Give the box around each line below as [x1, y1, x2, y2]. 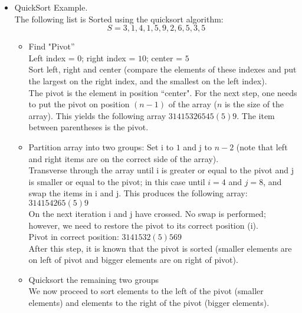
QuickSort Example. [14, 1, 88, 13]
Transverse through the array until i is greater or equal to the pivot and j [28, 164, 294, 176]
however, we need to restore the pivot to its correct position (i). [28, 219, 258, 231]
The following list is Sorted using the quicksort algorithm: [14, 12, 224, 25]
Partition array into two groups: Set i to [28, 140, 174, 153]
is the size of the [224, 98, 284, 110]
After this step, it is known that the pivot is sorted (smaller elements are [28, 242, 292, 254]
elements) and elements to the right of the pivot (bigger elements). [28, 296, 270, 309]
